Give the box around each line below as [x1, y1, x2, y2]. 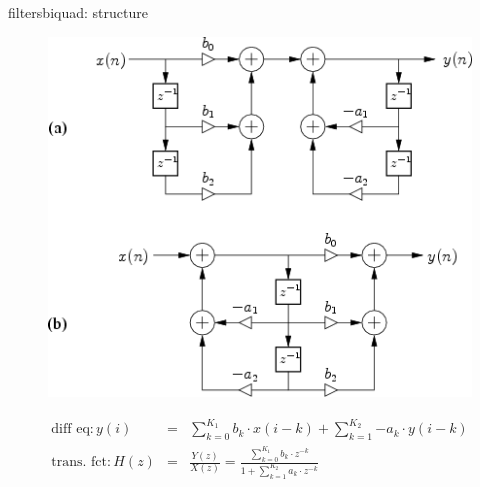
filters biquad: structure [8, 2, 148, 22]
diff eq [51, 422, 90, 437]
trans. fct [51, 455, 108, 470]
